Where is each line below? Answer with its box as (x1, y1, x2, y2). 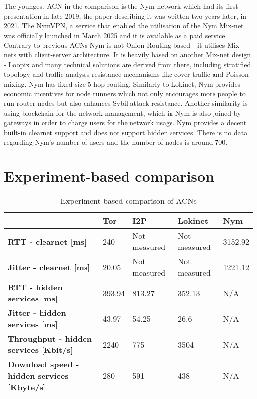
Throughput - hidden (8, 333, 92, 345)
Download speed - (8, 358, 79, 370)
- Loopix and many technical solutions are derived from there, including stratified (4, 59, 251, 69)
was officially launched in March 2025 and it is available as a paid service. (4, 30, 227, 40)
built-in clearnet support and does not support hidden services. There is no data (4, 127, 248, 137)
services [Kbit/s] (8, 344, 73, 356)
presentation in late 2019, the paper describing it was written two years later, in (4, 10, 247, 21)
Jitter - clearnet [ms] (8, 261, 90, 273)
